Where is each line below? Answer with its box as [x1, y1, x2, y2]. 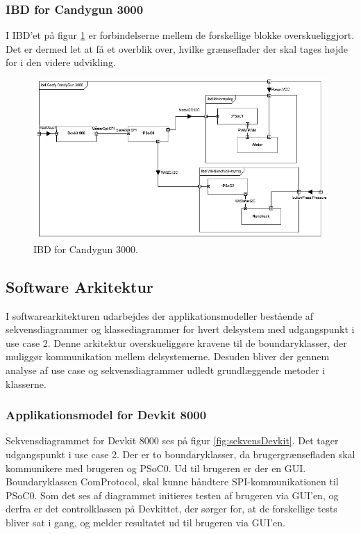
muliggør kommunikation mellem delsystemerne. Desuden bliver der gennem [6, 349, 330, 364]
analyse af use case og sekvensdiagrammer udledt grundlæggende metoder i [6, 363, 326, 378]
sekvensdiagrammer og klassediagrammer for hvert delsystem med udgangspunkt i [6, 322, 355, 337]
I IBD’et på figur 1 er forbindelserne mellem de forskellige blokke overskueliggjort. [6, 28, 355, 42]
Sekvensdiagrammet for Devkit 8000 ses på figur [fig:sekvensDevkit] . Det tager [6, 433, 339, 448]
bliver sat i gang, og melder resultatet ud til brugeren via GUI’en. [6, 515, 285, 530]
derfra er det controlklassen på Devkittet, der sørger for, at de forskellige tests [6, 501, 337, 516]
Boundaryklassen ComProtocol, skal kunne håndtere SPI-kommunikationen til [6, 474, 339, 489]
